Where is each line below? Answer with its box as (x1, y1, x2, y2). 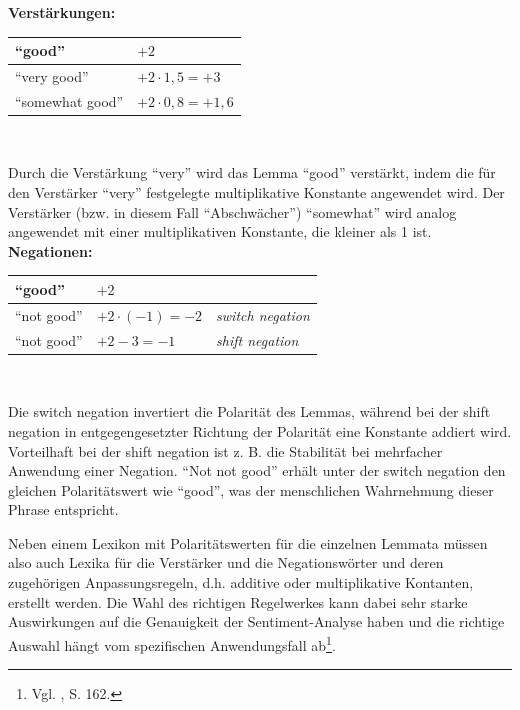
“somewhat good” (15, 90, 124, 111)
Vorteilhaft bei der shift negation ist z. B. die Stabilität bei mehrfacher (8, 440, 443, 461)
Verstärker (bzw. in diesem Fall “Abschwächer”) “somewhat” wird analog (8, 201, 457, 222)
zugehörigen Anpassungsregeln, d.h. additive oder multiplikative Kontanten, (8, 572, 474, 593)
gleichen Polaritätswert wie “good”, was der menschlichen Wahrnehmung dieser (8, 479, 494, 500)
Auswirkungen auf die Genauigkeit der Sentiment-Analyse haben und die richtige (8, 611, 505, 632)
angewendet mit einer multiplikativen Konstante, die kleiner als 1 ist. (8, 221, 432, 242)
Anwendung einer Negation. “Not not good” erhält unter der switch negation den (8, 460, 506, 481)
